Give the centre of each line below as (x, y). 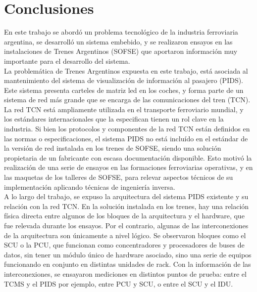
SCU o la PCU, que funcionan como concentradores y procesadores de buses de (124, 245)
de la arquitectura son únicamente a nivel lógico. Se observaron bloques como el (125, 235)
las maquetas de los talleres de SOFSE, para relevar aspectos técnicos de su (119, 177)
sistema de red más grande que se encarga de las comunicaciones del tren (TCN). (127, 100)
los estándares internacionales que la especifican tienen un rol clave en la (114, 119)
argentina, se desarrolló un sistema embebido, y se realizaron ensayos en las (118, 41)
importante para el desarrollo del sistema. (67, 61)
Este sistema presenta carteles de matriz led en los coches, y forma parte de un (124, 90)
